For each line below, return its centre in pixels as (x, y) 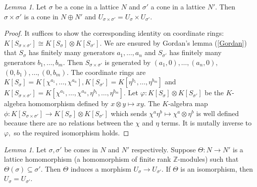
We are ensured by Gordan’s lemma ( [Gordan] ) (176, 42)
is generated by (128, 62)
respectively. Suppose (164, 149)
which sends (129, 113)
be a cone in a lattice (87, 6)
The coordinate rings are (108, 72)
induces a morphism (101, 168)
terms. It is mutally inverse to (206, 123)
